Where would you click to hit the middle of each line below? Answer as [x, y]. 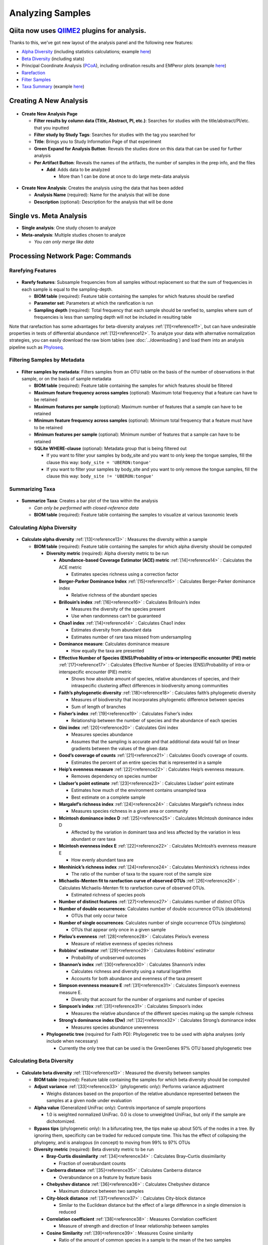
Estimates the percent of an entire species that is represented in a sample [146, 762]
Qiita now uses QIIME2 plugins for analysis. [78, 31]
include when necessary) [72, 1041]
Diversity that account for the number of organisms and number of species [148, 999]
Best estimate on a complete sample [108, 797]
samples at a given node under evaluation [89, 1101]
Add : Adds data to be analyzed [78, 169]
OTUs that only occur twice [99, 916]
